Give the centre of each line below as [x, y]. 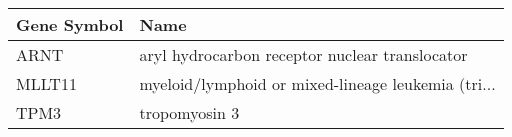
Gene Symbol [70, 24]
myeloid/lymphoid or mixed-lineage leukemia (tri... [317, 83]
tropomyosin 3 [189, 112]
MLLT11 [46, 83]
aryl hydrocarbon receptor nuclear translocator [303, 54]
